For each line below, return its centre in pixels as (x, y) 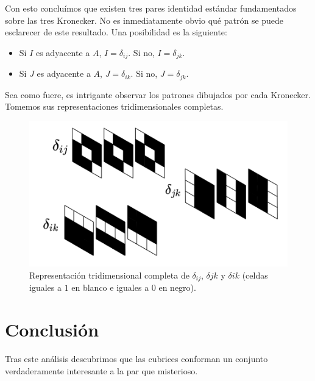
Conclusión (52, 329)
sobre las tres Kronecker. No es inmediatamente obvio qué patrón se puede (144, 20)
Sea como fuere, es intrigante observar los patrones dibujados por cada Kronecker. (158, 94)
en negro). (177, 287)
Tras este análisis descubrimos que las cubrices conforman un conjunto (136, 359)
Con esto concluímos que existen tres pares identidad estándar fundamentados (151, 8)
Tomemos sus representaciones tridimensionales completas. (114, 106)
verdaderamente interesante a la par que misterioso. (101, 370)
